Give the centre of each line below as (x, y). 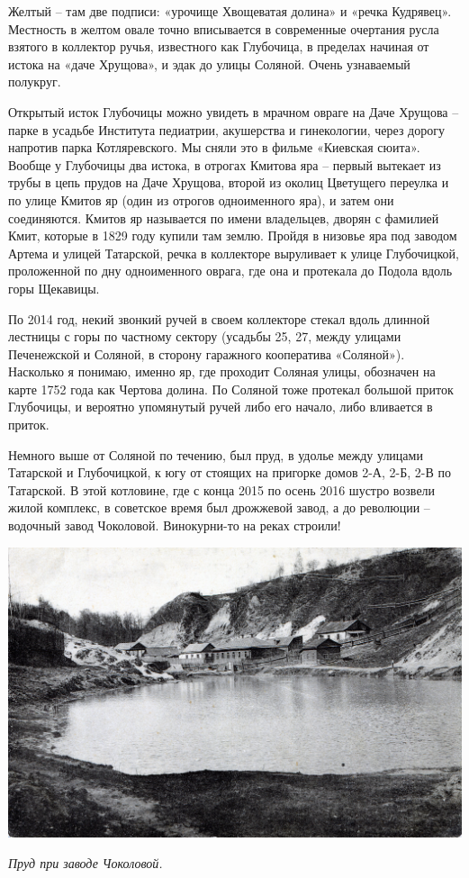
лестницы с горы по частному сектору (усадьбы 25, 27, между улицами (205, 336)
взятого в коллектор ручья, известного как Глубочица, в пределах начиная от (219, 46)
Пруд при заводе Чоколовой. (86, 862)
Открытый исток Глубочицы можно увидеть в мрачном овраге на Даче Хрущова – (234, 111)
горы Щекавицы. (54, 288)
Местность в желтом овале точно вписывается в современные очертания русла (224, 28)
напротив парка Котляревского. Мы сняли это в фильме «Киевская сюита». (214, 147)
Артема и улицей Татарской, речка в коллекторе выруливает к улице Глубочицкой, (234, 253)
